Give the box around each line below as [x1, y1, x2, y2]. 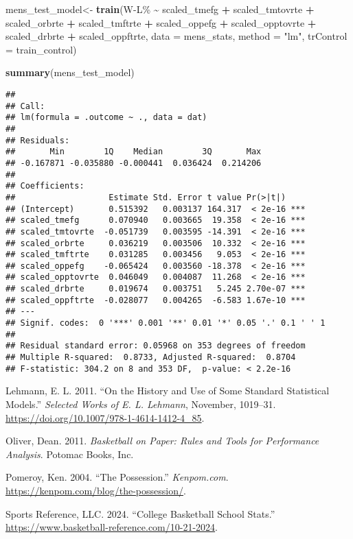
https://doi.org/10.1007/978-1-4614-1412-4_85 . [5, 410, 205, 424]
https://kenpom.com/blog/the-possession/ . [5, 483, 186, 497]
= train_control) [5, 42, 77, 56]
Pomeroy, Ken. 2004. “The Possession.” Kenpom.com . [5, 470, 229, 484]
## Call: [5, 101, 45, 111]
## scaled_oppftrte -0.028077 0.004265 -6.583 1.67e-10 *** [5, 295, 306, 305]
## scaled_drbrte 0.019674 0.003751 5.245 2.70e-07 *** [5, 284, 306, 294]
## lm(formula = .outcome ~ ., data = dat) [5, 112, 207, 123]
